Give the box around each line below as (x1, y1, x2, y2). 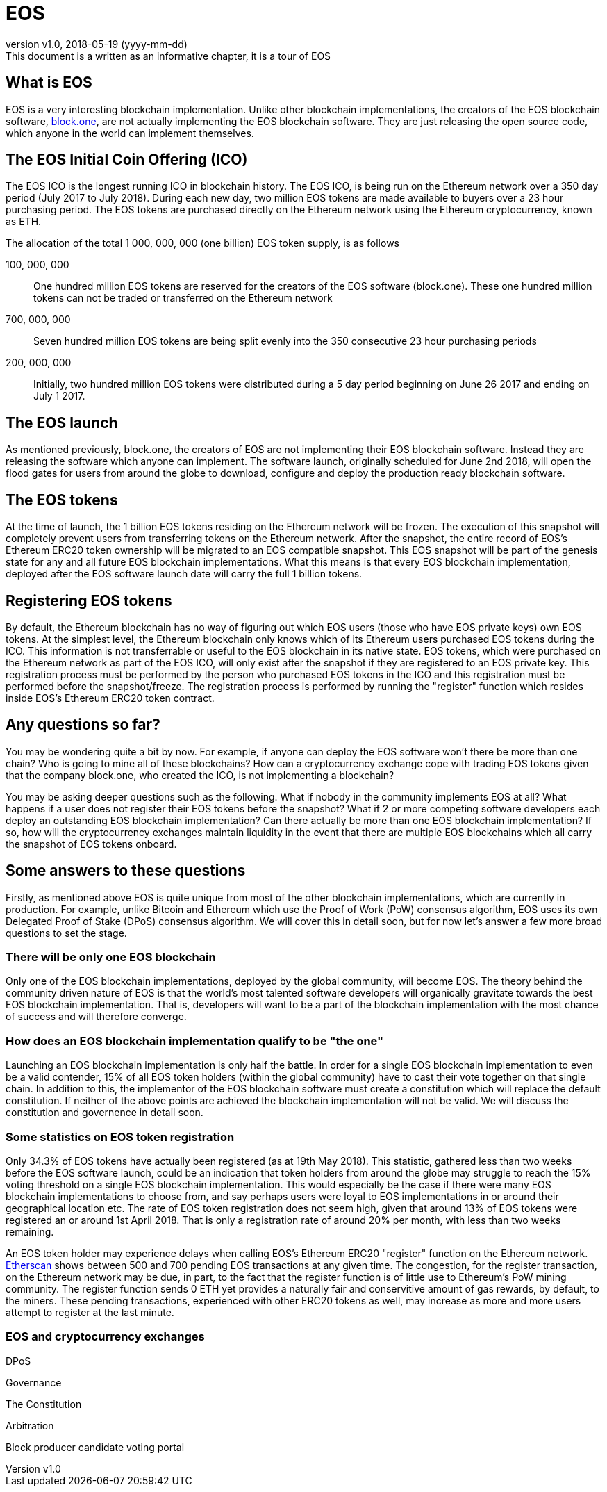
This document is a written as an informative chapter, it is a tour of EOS (6, 49, 331, 62)
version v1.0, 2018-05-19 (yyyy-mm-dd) (6, 38, 188, 50)
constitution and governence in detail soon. (6, 1106, 203, 1119)
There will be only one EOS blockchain (6, 950, 216, 965)
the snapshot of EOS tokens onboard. (6, 837, 177, 850)
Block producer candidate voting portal (6, 1441, 185, 1453)
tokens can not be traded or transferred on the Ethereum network (33, 292, 333, 304)
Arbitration (6, 1419, 54, 1432)
